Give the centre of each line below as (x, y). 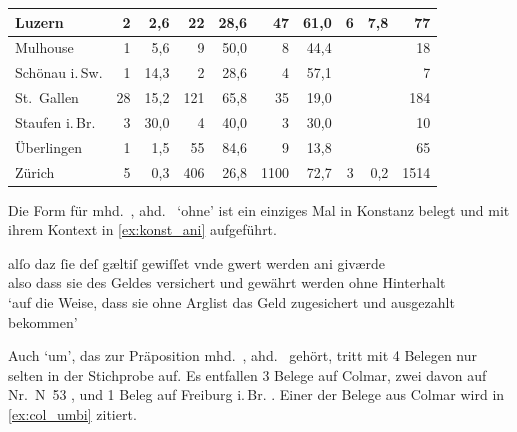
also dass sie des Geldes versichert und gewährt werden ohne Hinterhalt (227, 282)
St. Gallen (47, 97)
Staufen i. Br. (55, 121)
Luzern (39, 21)
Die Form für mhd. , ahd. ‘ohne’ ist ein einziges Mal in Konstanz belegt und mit (259, 209)
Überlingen (48, 146)
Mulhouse (44, 47)
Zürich (35, 171)
